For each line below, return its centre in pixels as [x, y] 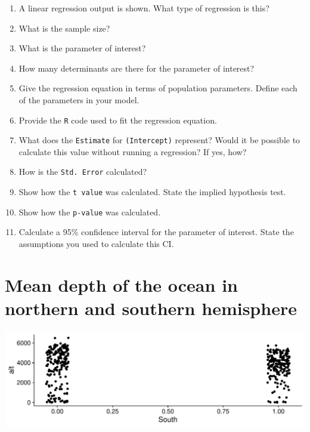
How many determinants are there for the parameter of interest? [137, 68]
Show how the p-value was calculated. [90, 212]
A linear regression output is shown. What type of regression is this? [144, 8]
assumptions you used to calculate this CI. [96, 244]
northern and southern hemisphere [151, 308]
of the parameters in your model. [79, 99]
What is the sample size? [64, 28]
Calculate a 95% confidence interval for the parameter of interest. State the [156, 232]
